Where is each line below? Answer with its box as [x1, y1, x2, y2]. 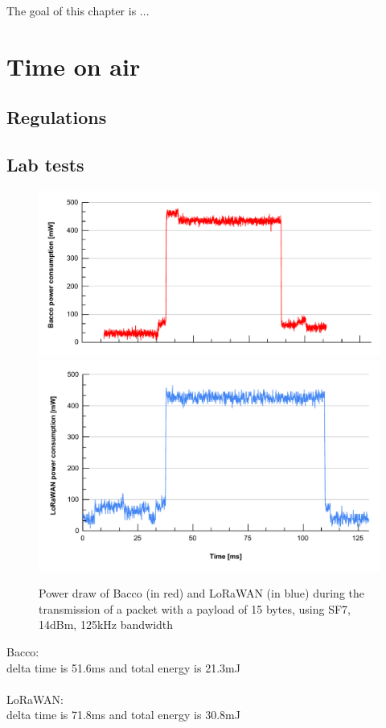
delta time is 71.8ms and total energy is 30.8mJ [6, 706, 240, 723]
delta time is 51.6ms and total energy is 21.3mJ [6, 659, 240, 676]
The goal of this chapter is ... [6, 2, 150, 19]
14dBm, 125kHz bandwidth [39, 616, 174, 633]
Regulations [6, 105, 107, 130]
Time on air [6, 49, 141, 82]
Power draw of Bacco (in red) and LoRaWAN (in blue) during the [39, 585, 365, 602]
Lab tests [6, 152, 84, 177]
